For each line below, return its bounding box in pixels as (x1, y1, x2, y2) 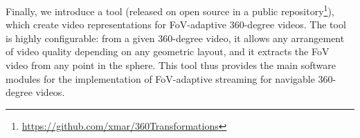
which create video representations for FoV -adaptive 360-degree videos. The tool (6, 17, 346, 32)
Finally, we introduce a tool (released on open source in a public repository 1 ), (6, 2, 334, 18)
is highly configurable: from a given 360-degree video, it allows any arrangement (6, 30, 345, 45)
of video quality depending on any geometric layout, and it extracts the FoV (6, 44, 330, 59)
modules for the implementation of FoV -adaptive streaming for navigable (6, 71, 315, 86)
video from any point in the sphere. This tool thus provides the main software (6, 58, 336, 72)
